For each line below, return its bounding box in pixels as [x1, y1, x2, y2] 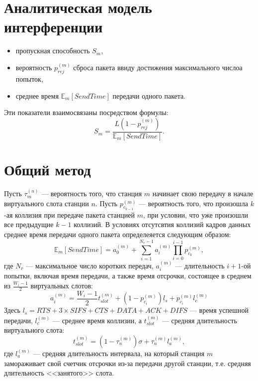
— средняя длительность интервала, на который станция [33, 348, 205, 358]
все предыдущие [4, 219, 54, 230]
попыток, [15, 74, 43, 84]
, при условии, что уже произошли [143, 209, 249, 220]
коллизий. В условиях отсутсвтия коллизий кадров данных [74, 219, 251, 230]
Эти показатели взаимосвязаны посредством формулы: [4, 107, 169, 118]
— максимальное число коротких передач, [26, 260, 154, 270]
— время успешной [189, 305, 249, 315]
